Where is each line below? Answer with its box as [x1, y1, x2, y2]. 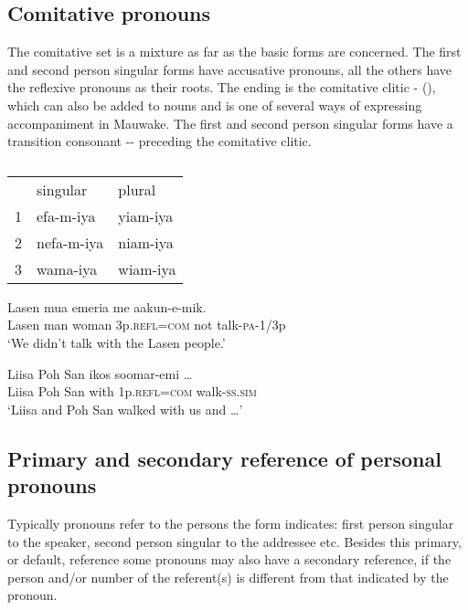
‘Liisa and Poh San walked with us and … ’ [7, 399, 243, 418]
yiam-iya [118, 205, 174, 226]
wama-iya [37, 258, 98, 279]
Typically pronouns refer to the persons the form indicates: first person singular [7, 513, 454, 532]
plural [118, 178, 156, 200]
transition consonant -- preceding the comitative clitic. [7, 131, 312, 151]
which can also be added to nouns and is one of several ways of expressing [7, 95, 422, 114]
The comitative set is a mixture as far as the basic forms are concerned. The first [7, 42, 462, 61]
